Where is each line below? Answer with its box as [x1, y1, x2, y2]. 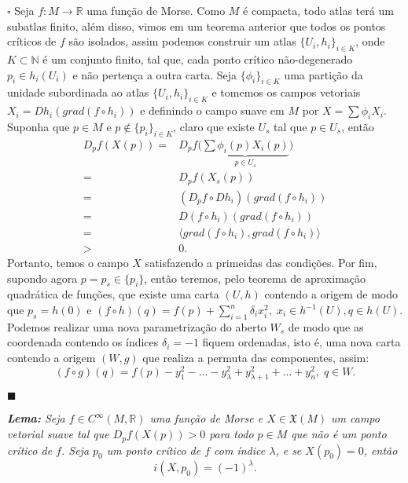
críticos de [7, 33, 57, 49]
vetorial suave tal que [7, 426, 109, 442]
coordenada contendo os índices [7, 334, 159, 350]
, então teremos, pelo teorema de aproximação [144, 269, 366, 286]
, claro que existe [173, 118, 255, 134]
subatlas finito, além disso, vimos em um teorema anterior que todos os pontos [7, 17, 386, 34]
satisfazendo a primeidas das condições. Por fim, [145, 254, 377, 271]
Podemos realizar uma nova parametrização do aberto [7, 318, 266, 335]
